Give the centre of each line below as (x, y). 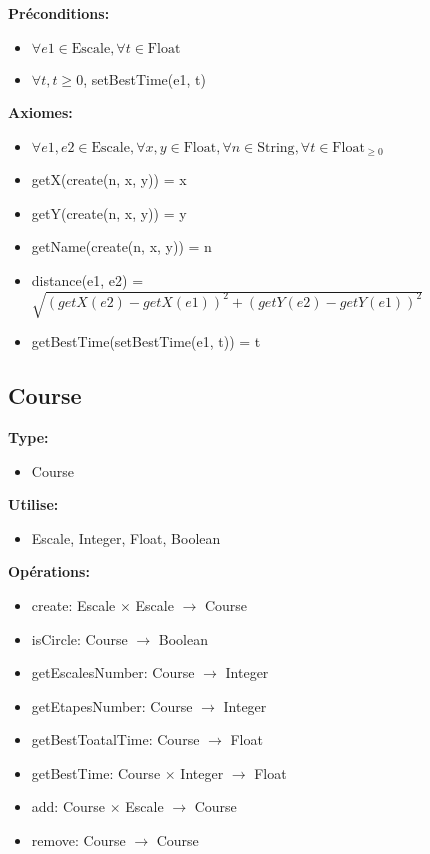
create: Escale (73, 604)
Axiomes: (40, 112)
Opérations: (49, 571)
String (276, 147)
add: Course (68, 806)
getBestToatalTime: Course (115, 739)
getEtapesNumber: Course (112, 705)
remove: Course (78, 840)
